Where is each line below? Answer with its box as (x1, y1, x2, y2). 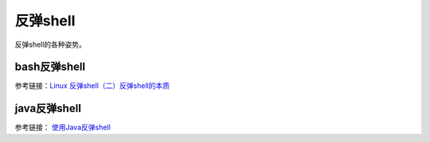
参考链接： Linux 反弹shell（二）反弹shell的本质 (14, 81, 170, 90)
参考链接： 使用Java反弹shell (14, 123, 111, 132)
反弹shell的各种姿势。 (14, 40, 87, 49)
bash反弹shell (14, 60, 86, 74)
